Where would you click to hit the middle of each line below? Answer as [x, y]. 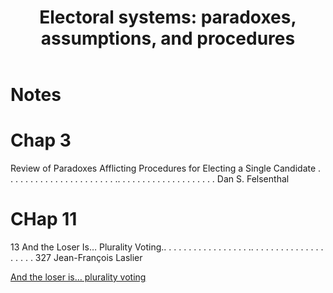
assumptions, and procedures [168, 38]
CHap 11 [44, 219]
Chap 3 [41, 140]
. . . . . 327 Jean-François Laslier [76, 258]
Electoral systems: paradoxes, [168, 17]
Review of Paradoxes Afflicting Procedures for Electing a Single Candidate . [166, 168]
